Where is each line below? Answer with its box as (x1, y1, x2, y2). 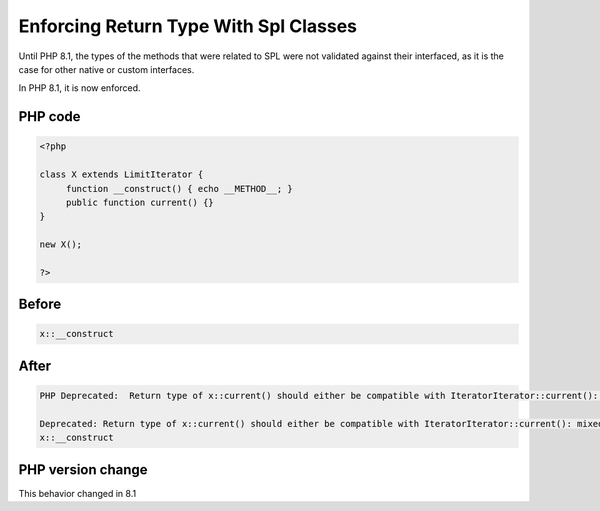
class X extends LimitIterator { (39, 169, 204, 180)
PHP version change (18, 461, 149, 478)
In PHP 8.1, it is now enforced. (18, 82, 141, 94)
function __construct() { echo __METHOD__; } (65, 183, 294, 194)
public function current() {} (65, 196, 214, 208)
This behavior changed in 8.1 (18, 487, 137, 499)
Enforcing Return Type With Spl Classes (18, 15, 358, 37)
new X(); (39, 239, 83, 250)
